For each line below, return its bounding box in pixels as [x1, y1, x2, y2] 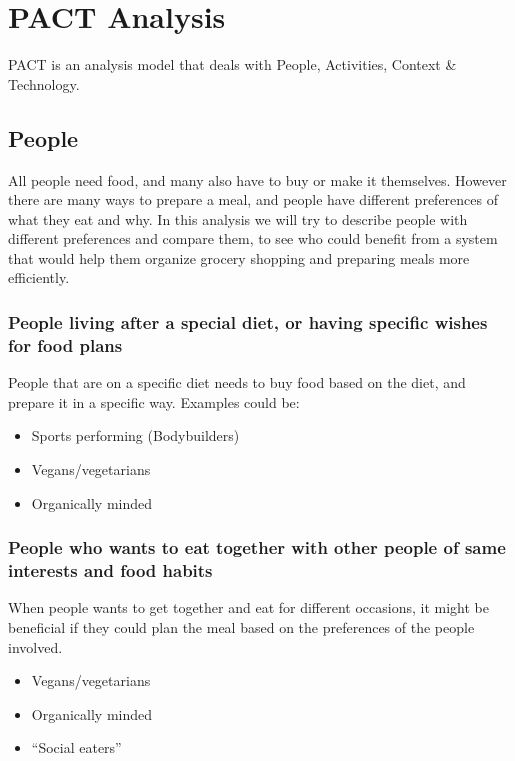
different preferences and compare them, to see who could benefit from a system [8, 228, 498, 249]
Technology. [8, 73, 80, 94]
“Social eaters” [31, 737, 122, 758]
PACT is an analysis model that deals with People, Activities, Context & [8, 54, 457, 75]
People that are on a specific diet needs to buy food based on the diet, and [8, 372, 466, 393]
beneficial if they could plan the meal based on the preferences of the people [8, 616, 475, 637]
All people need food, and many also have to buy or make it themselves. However [8, 169, 507, 190]
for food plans [8, 332, 123, 357]
